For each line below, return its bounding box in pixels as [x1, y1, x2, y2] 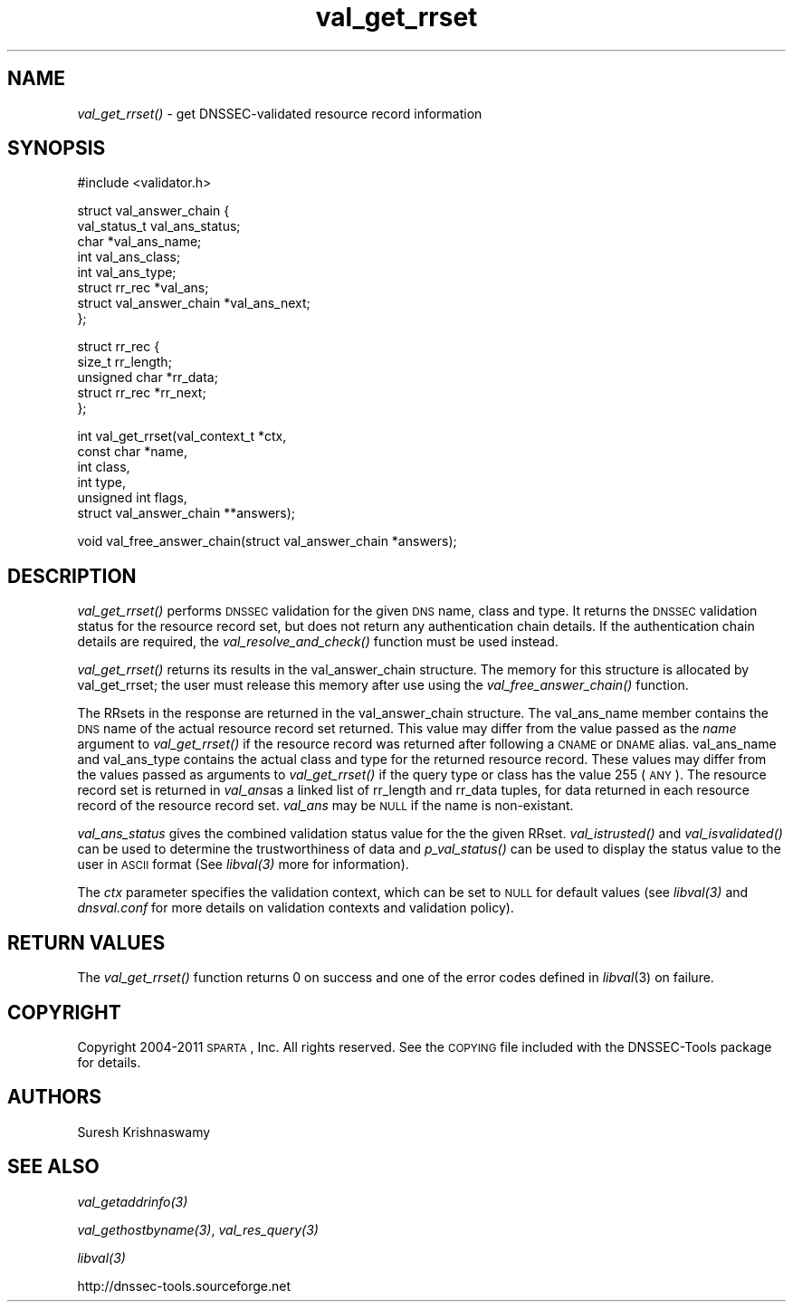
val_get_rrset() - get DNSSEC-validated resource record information [77, 105, 482, 121]
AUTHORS [7, 1085, 102, 1109]
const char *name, [77, 444, 187, 460]
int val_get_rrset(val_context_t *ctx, [77, 428, 287, 444]
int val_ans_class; [77, 249, 181, 265]
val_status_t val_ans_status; [77, 218, 241, 234]
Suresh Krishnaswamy [77, 1123, 211, 1140]
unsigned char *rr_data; [77, 369, 218, 386]
